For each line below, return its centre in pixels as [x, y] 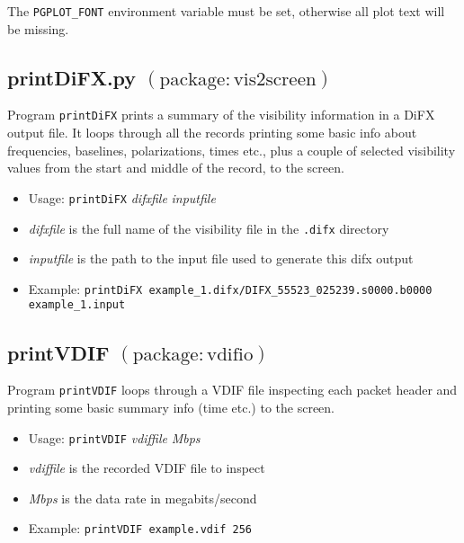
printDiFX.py [72, 77]
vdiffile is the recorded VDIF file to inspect [147, 468]
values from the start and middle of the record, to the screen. [176, 168]
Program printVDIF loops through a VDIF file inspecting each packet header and [232, 390]
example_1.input [77, 305]
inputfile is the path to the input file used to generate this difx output [221, 258]
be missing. [38, 28]
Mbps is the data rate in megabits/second [143, 498]
